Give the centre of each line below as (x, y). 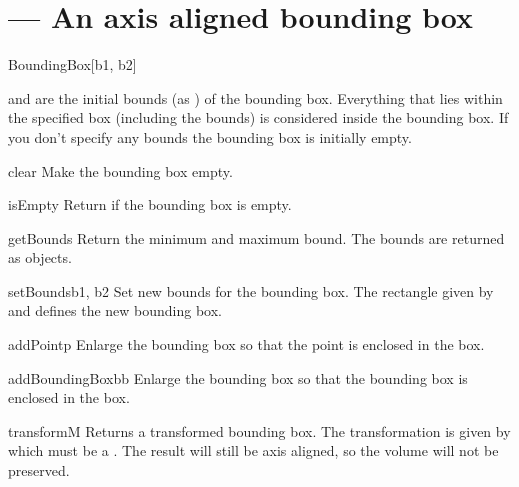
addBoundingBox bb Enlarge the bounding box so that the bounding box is (238, 377)
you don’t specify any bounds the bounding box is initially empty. (210, 136)
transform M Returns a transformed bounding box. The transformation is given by (259, 430)
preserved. (39, 470)
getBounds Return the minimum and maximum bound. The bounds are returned (256, 237)
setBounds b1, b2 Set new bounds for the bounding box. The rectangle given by (251, 290)
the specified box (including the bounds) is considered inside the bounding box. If (258, 117)
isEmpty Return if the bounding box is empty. (150, 204)
